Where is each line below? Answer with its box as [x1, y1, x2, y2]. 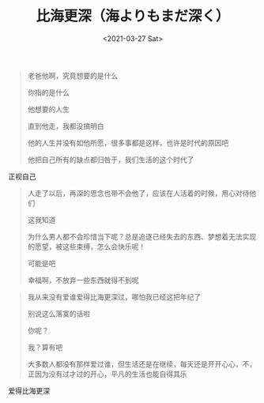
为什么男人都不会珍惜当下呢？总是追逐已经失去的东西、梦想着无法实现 [27, 232, 257, 241]
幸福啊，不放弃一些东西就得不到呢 [27, 275, 139, 284]
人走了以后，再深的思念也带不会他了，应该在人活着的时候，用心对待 [27, 188, 250, 198]
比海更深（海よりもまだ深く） [36, 7, 230, 25]
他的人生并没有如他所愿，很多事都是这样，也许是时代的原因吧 [27, 137, 229, 147]
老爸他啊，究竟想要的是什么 [27, 70, 119, 80]
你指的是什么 [27, 88, 70, 97]
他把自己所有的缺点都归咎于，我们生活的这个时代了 [27, 155, 194, 164]
